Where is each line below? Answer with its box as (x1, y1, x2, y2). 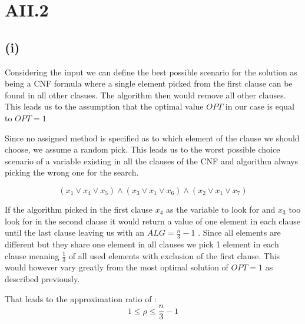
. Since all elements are (198, 226, 281, 239)
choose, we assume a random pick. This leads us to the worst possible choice (5, 143, 280, 156)
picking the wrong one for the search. (5, 166, 139, 178)
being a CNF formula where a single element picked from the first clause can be (5, 77, 293, 90)
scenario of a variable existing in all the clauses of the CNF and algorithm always (5, 154, 299, 167)
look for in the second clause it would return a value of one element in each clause (5, 214, 300, 227)
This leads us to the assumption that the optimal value (5, 100, 204, 113)
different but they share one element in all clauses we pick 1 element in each (5, 237, 279, 250)
